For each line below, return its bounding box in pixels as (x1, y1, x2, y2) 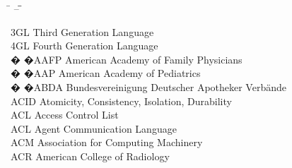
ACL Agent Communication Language (11, 121, 177, 136)
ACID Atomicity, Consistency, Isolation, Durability (11, 93, 232, 108)
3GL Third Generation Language (11, 24, 154, 39)
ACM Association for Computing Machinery (11, 135, 203, 150)
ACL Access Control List (11, 107, 119, 122)
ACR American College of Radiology (11, 148, 170, 163)
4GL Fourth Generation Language (11, 38, 158, 53)
